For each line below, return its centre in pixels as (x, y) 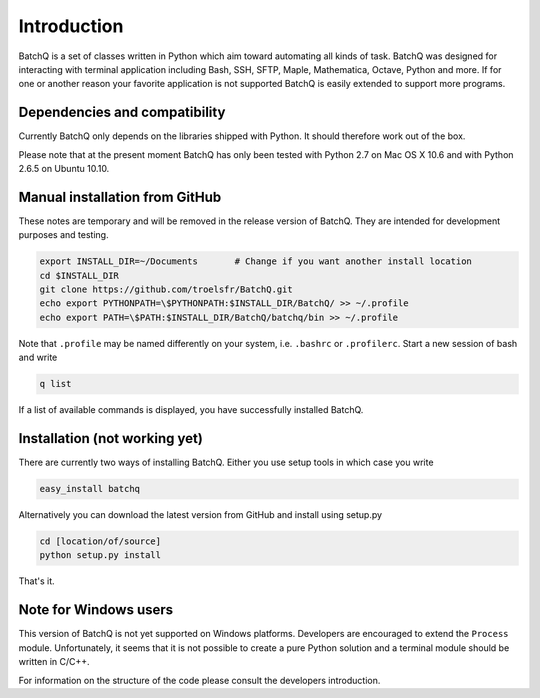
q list (55, 384)
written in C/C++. (54, 662)
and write (38, 357)
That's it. (36, 581)
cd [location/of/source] (100, 541)
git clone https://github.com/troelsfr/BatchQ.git (166, 289)
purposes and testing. (63, 235)
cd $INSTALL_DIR (79, 275)
